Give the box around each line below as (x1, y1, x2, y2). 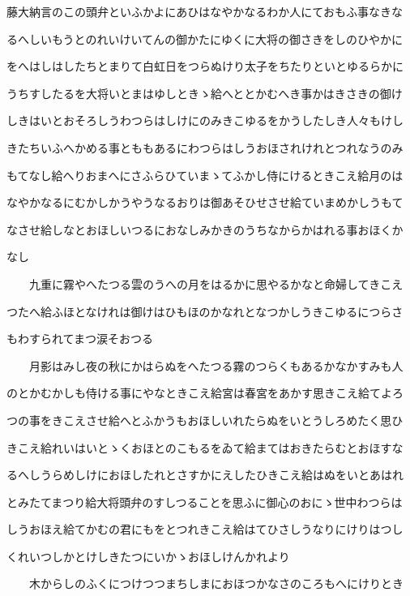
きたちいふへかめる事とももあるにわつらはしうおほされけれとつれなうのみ (6, 139, 404, 156)
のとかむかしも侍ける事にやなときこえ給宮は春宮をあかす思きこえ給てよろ (6, 384, 404, 401)
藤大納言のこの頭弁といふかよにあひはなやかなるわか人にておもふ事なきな (6, 3, 403, 19)
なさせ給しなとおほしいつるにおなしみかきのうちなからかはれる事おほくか (6, 221, 404, 238)
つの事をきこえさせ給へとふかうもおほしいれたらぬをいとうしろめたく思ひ (6, 411, 404, 428)
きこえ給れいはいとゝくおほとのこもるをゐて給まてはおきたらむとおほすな (6, 439, 404, 456)
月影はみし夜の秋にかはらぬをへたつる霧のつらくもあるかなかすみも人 (28, 357, 404, 374)
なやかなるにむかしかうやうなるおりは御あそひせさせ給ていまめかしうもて (6, 194, 404, 211)
